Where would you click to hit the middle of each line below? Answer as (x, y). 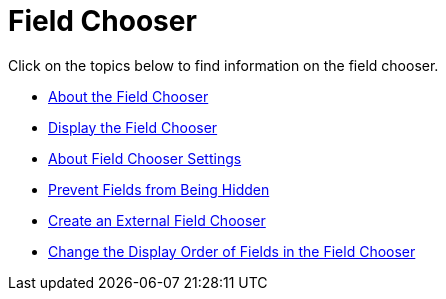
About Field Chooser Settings (145, 158)
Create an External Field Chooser (157, 220)
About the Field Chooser (128, 96)
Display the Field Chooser (133, 127)
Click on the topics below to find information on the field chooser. (223, 65)
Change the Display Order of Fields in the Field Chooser (232, 251)
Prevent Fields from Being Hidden (159, 189)
